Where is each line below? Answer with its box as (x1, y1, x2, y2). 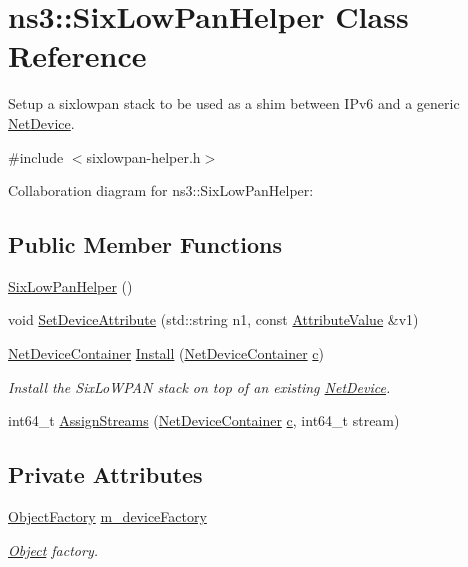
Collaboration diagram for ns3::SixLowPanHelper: (8, 180, 314, 201)
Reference (8, 35, 147, 76)
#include (8, 146, 64, 167)
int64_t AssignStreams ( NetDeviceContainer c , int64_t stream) (8, 410, 400, 431)
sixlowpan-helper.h (86, 146, 201, 167)
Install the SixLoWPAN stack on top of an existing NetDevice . (8, 376, 391, 397)
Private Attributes (8, 459, 203, 490)
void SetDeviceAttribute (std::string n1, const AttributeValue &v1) (8, 309, 419, 330)
